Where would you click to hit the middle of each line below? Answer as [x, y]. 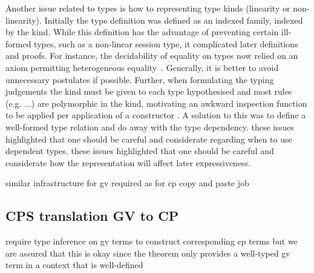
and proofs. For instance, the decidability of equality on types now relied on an [152, 56]
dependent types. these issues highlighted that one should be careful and [140, 151]
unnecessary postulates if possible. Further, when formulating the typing [140, 79]
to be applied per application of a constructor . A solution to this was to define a [156, 115]
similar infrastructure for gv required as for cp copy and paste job [127, 183]
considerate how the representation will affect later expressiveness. [128, 162]
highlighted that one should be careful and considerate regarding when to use [149, 139]
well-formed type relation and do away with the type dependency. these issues [150, 126]
